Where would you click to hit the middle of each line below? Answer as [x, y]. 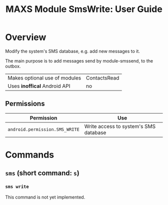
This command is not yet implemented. [45, 197]
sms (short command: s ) [42, 173]
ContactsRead [102, 77]
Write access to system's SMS [120, 126]
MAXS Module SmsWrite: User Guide [84, 9]
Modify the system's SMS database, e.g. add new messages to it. [72, 51]
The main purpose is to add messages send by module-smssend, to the [79, 60]
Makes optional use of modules [44, 77]
